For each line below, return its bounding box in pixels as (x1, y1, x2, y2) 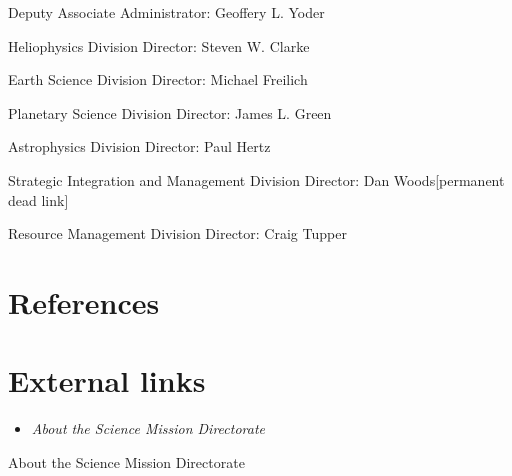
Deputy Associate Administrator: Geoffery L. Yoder (8, 2, 325, 22)
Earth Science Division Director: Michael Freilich (8, 69, 308, 90)
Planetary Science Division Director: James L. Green (8, 102, 332, 123)
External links (8, 360, 206, 401)
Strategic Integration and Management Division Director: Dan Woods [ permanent (8, 169, 505, 190)
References (8, 281, 160, 322)
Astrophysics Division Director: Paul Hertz (8, 136, 271, 157)
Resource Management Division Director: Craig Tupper (8, 223, 347, 244)
